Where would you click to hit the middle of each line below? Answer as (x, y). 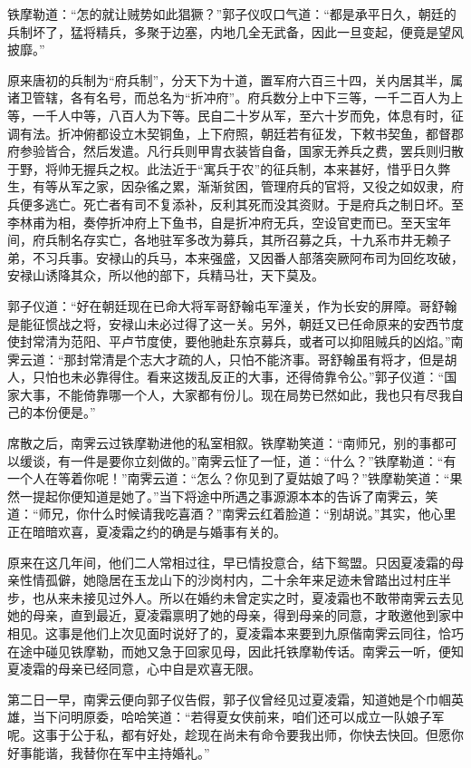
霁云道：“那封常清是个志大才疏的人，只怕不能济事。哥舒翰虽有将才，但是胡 (232, 359)
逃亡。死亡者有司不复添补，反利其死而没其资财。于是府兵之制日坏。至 (254, 204)
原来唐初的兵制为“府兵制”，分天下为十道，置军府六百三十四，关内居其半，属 (235, 79)
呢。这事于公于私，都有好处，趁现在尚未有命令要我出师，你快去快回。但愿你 (235, 734)
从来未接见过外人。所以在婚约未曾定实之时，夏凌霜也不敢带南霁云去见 (254, 597)
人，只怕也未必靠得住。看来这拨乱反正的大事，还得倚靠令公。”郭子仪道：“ (226, 377)
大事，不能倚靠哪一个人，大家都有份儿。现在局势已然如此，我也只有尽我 (235, 394)
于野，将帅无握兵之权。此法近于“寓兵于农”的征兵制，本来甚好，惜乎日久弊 (229, 168)
